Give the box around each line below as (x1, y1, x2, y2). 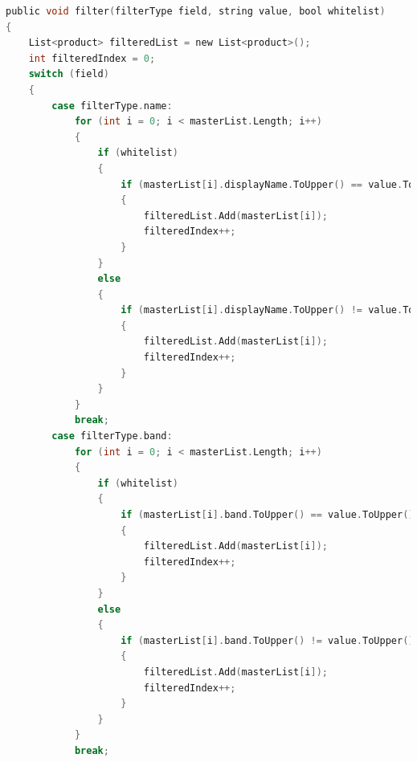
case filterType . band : (51, 430, 173, 442)
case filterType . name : (51, 100, 173, 112)
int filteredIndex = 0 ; (28, 52, 156, 64)
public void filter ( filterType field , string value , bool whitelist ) (6, 6, 386, 17)
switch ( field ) (28, 68, 109, 80)
